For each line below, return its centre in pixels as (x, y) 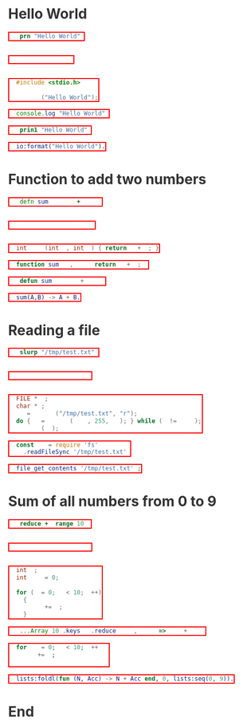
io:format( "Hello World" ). (61, 147)
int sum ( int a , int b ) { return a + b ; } (88, 248)
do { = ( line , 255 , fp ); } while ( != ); (109, 421)
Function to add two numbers (107, 179)
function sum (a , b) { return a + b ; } (82, 264)
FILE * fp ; (32, 399)
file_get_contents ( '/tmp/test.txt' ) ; (79, 469)
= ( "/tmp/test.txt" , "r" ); (82, 413)
